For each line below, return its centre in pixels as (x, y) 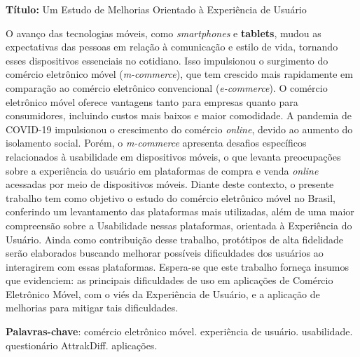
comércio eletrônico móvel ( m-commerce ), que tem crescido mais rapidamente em (179, 74)
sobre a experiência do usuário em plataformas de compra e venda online (162, 170)
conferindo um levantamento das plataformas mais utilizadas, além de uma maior (180, 211)
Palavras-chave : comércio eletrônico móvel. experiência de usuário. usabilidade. (179, 331)
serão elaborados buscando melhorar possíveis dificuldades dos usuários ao (165, 253)
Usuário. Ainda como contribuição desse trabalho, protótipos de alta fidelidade (174, 239)
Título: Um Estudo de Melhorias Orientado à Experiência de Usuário (156, 9)
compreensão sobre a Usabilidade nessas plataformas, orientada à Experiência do (179, 225)
